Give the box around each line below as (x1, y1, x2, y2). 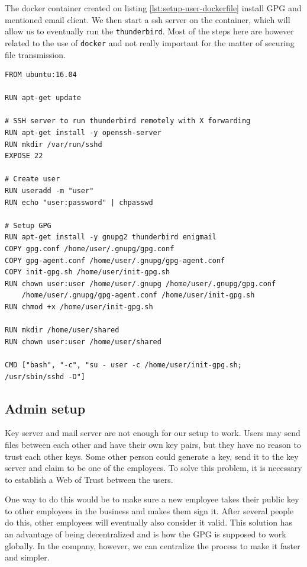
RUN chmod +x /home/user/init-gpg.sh (5, 302, 153, 311)
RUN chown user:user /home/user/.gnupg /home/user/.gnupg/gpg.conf (5, 279, 276, 288)
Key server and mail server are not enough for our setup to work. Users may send (5, 427, 300, 439)
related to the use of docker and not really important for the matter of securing (5, 36, 295, 49)
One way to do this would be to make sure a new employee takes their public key (5, 493, 299, 505)
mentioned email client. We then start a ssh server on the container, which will (5, 13, 290, 25)
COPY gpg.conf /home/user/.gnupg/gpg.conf (5, 245, 174, 253)
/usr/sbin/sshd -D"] (5, 372, 86, 381)
